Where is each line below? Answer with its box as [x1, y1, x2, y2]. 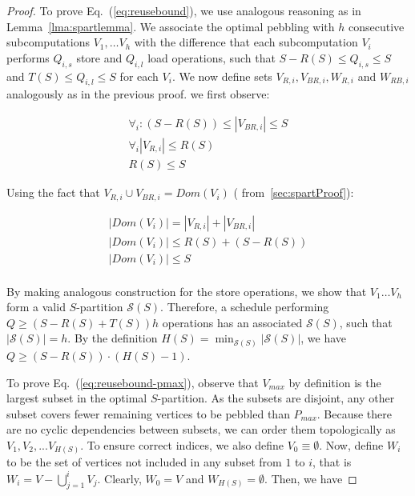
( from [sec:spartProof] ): [233, 184, 354, 201]
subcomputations [6, 34, 91, 50]
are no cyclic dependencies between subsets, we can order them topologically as [6, 421, 396, 438]
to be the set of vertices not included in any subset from [6, 454, 282, 470]
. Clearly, [97, 470, 142, 486]
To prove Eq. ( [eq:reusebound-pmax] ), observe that [6, 374, 259, 390]
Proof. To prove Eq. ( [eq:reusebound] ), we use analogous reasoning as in [6, 2, 361, 18]
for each [119, 67, 159, 84]
